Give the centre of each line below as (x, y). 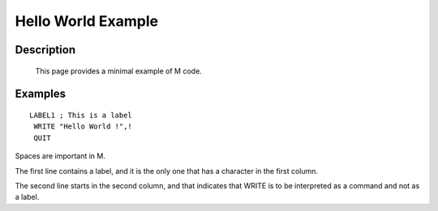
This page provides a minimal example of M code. (118, 71)
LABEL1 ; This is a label (81, 115)
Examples (41, 94)
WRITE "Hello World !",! (83, 127)
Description (45, 50)
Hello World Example (87, 21)
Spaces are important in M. (60, 156)
